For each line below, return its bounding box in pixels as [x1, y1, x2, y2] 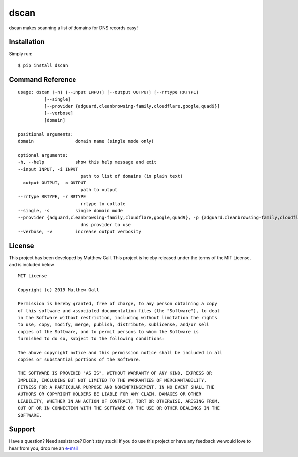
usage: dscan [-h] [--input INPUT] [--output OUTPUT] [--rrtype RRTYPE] [18, 90, 199, 95]
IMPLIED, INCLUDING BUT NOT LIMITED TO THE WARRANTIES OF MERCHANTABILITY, [18, 377, 207, 383]
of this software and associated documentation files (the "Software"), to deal [18, 308, 220, 313]
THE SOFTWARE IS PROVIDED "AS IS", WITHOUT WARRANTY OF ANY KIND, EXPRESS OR [18, 370, 212, 376]
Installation [9, 38, 45, 46]
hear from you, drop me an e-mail [9, 445, 78, 451]
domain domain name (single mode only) [18, 138, 154, 144]
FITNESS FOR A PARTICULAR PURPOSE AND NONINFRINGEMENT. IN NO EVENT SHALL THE [18, 384, 215, 390]
